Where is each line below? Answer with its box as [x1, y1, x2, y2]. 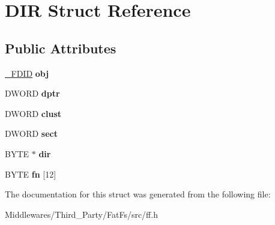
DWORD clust [5, 107, 62, 119]
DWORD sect [5, 127, 58, 140]
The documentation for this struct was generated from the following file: [5, 188, 271, 200]
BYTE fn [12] [5, 167, 56, 180]
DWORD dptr [5, 87, 60, 100]
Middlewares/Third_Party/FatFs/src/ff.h [5, 208, 158, 220]
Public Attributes [5, 38, 116, 57]
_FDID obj [5, 67, 49, 79]
